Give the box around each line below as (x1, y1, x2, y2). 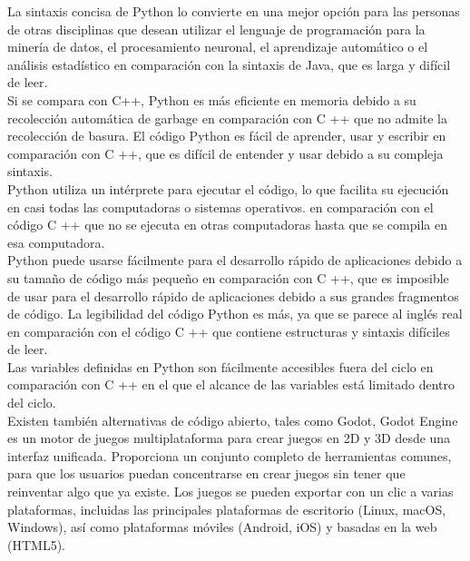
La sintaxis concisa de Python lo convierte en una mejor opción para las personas (7, 2, 460, 20)
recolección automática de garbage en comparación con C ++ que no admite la (7, 108, 448, 127)
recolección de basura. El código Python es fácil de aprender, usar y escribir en (7, 126, 446, 145)
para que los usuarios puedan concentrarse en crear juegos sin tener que (7, 464, 406, 483)
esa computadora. (7, 232, 105, 251)
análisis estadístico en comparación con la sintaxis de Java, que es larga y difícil (7, 54, 451, 74)
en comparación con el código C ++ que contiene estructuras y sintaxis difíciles (7, 321, 450, 340)
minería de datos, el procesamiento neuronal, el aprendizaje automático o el (7, 37, 428, 56)
